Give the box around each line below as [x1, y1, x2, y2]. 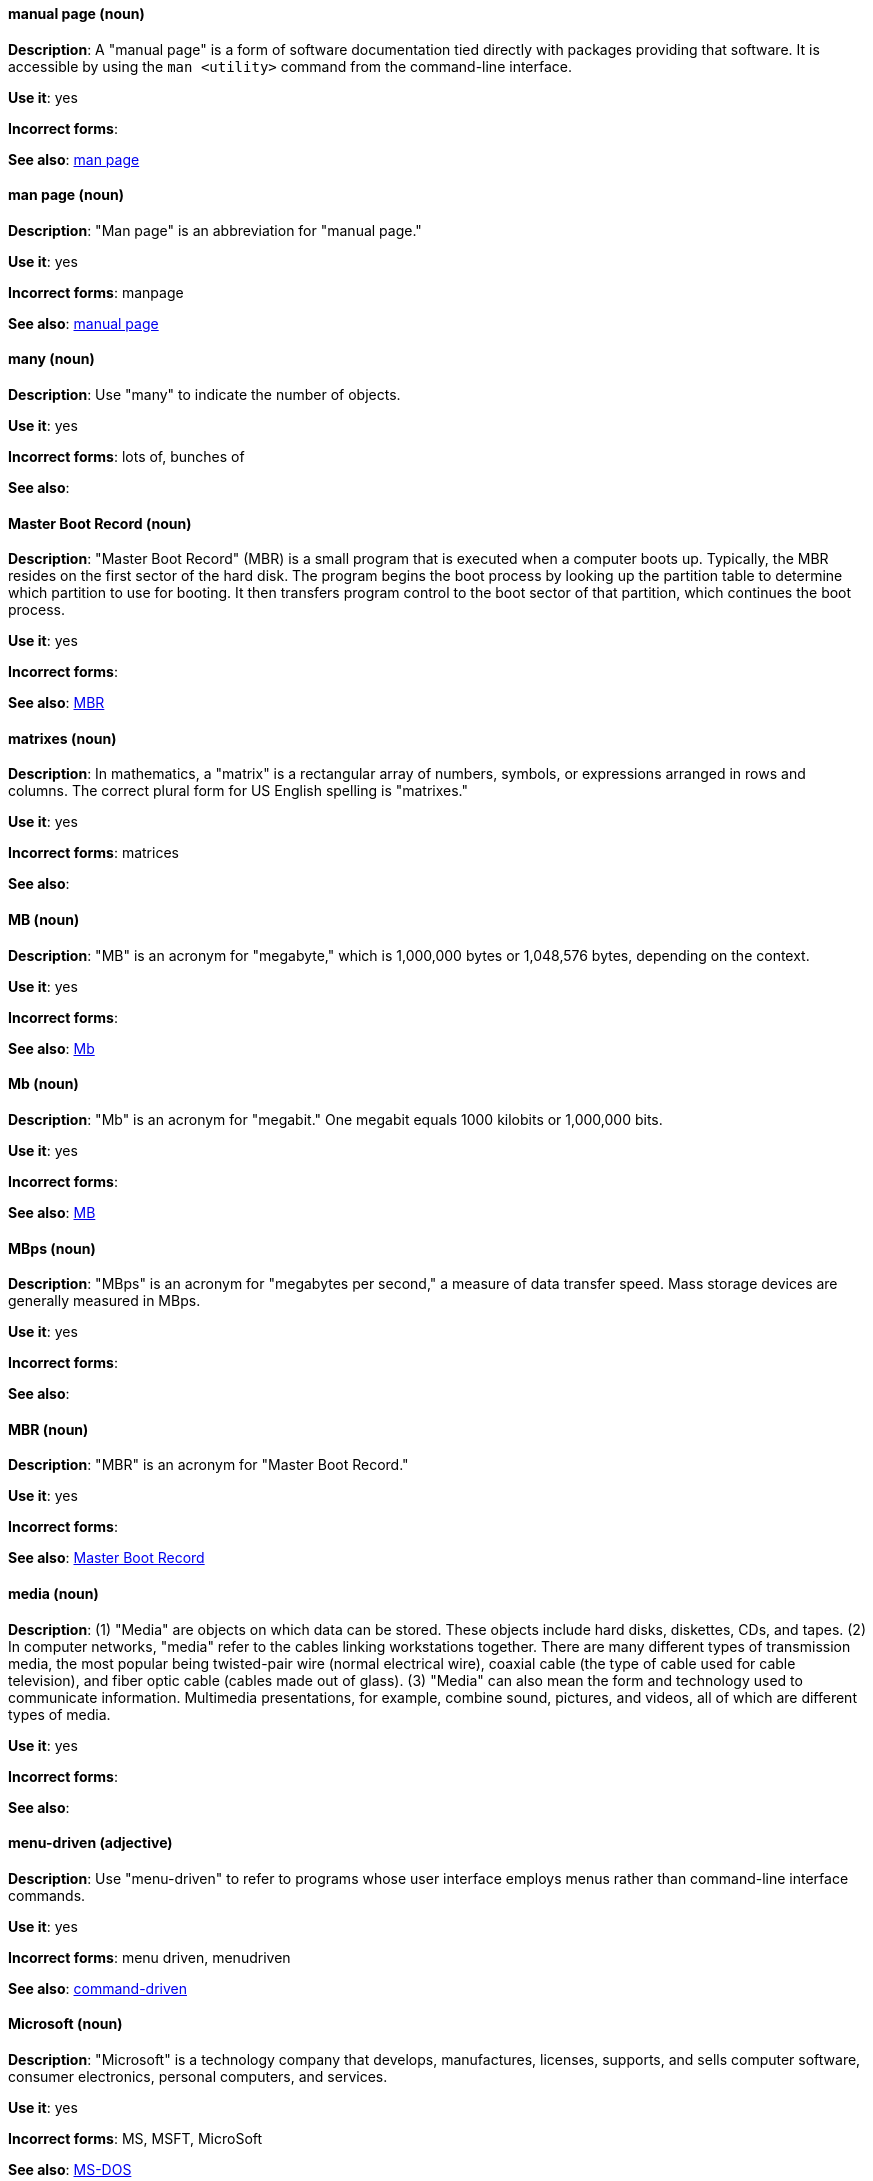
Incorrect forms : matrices [8, 844, 179, 862]
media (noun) [8, 1584, 99, 1602]
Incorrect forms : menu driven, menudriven [8, 1948, 291, 1966]
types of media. [8, 1705, 111, 1723]
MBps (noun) [8, 1239, 96, 1257]
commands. [8, 1886, 86, 1904]
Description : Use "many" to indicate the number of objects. [8, 386, 401, 404]
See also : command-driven [8, 1979, 187, 1997]
